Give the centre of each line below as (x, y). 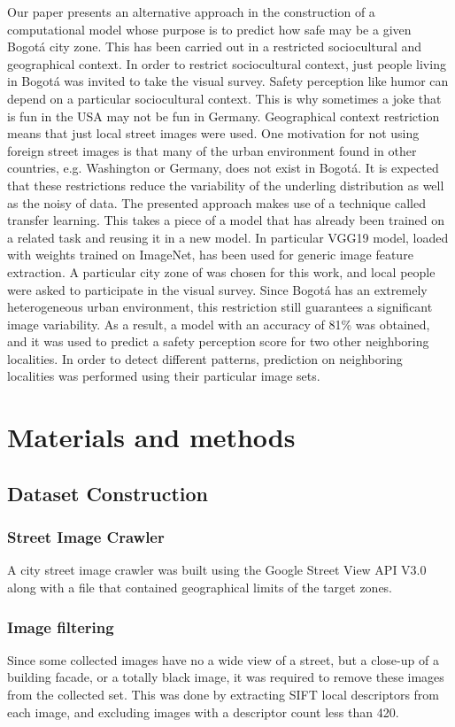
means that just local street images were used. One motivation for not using (213, 133)
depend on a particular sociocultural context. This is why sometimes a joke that (224, 98)
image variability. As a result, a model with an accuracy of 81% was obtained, (219, 324)
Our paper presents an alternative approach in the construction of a (191, 12)
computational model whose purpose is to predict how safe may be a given (209, 29)
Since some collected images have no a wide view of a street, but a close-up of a (223, 659)
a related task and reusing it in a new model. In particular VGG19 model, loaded (228, 237)
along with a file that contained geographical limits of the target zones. (200, 588)
